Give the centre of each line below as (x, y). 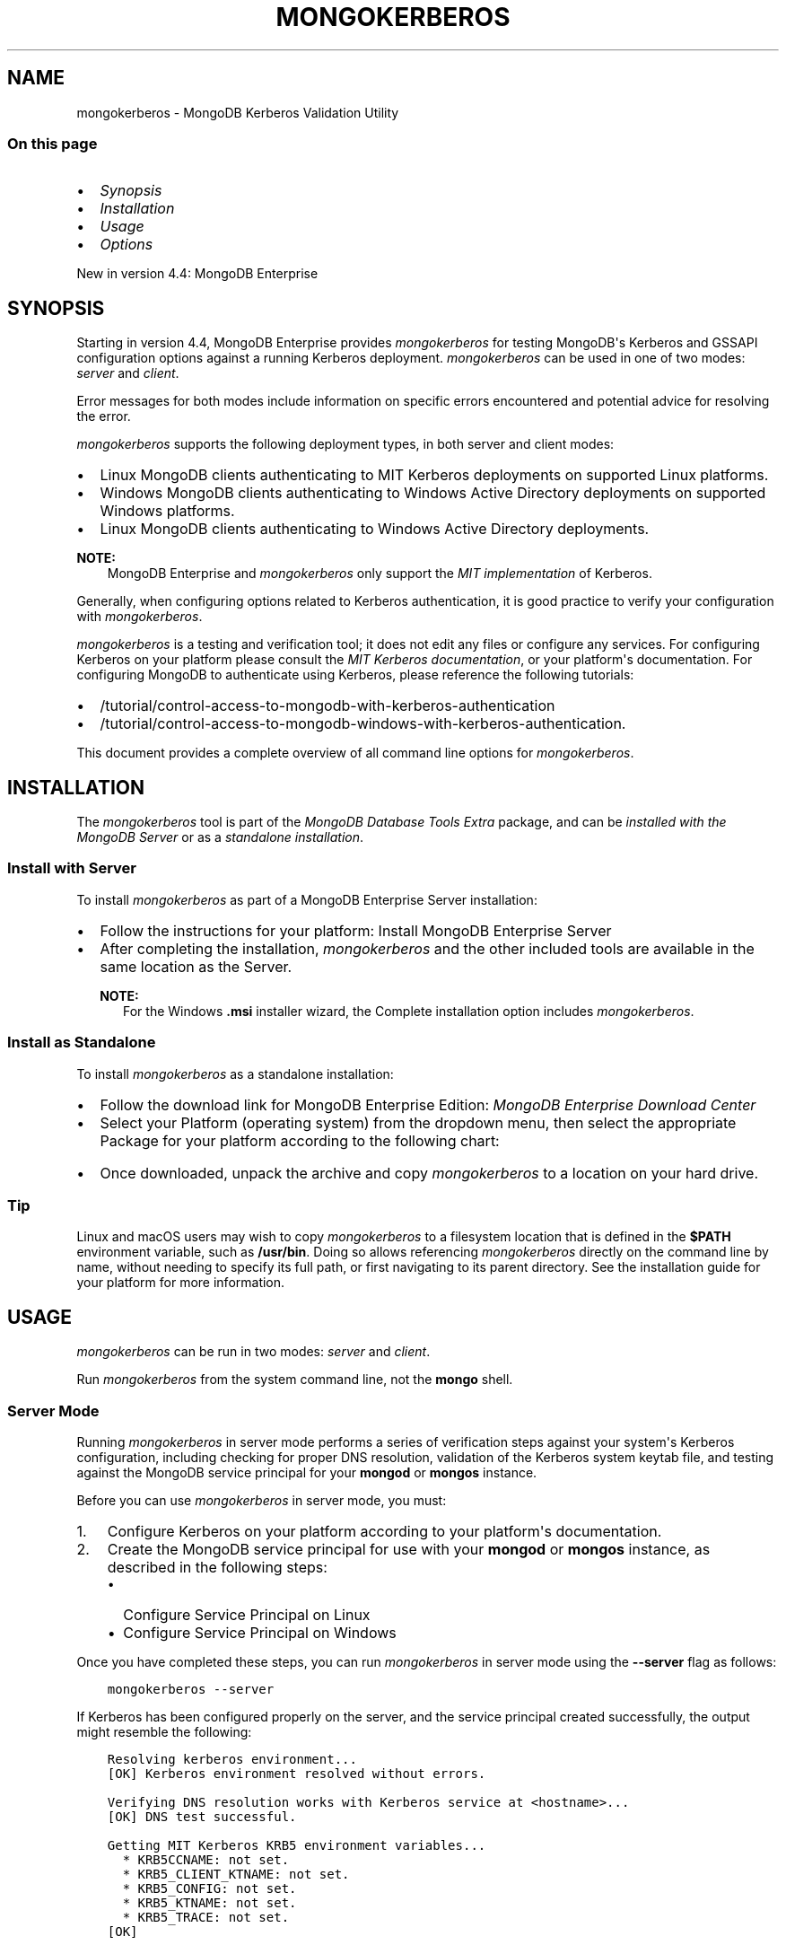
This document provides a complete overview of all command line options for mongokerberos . (355, 753)
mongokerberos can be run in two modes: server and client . (253, 1352)
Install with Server (72, 868)
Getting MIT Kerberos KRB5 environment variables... (297, 1845)
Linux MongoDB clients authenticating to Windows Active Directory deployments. (375, 529)
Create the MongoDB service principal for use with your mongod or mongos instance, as (409, 1549)
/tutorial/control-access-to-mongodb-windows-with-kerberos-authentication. (363, 724)
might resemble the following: (164, 1731)
